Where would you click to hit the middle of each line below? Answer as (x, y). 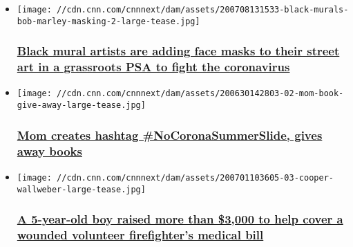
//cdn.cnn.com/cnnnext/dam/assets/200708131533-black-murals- (203, 10)
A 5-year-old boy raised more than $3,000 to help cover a (180, 219)
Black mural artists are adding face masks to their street (178, 51)
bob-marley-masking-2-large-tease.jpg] (108, 21)
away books (49, 150)
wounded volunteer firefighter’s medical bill (140, 235)
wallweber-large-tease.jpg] (81, 189)
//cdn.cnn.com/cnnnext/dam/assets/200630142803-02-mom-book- (200, 94)
